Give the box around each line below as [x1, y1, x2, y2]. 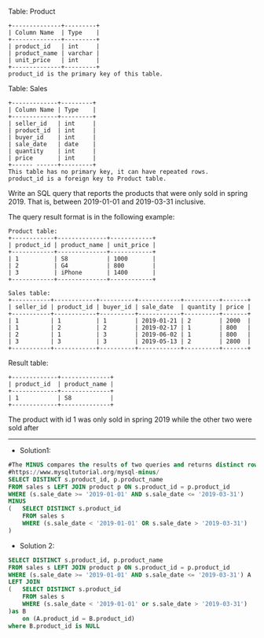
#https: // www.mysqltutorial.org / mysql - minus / [8, 468, 159, 476]
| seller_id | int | [8, 120, 97, 127]
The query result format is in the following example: [8, 212, 175, 221]
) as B [8, 607, 26, 615]
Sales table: [8, 289, 51, 297]
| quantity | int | [8, 147, 97, 155]
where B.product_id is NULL [8, 621, 101, 630]
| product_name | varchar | [8, 50, 101, 57]
